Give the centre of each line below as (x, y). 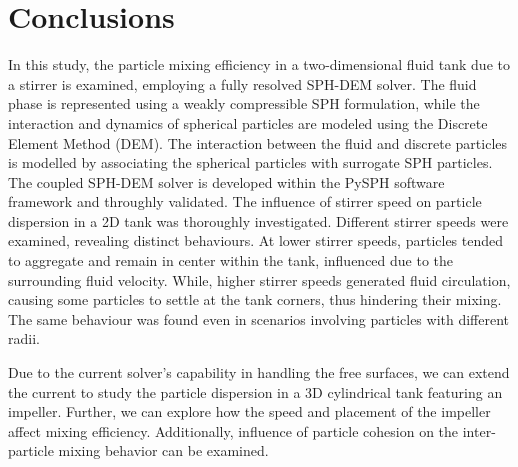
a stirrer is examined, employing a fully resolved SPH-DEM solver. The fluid (242, 83)
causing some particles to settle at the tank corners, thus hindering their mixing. (255, 299)
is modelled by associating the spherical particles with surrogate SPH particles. (250, 162)
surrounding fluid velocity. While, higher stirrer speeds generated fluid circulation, (259, 279)
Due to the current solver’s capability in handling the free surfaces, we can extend (259, 372)
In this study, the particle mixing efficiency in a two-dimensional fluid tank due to (259, 64)
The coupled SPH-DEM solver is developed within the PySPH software (226, 181)
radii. (24, 338)
